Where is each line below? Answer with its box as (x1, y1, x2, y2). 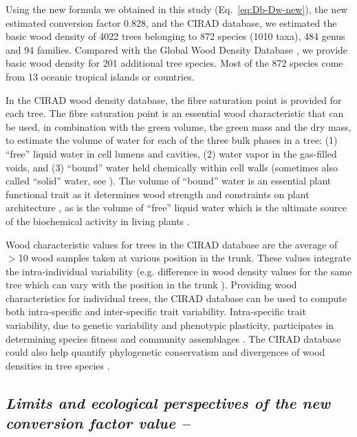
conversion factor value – (6, 412, 191, 434)
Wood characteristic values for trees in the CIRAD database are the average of (6, 237, 338, 251)
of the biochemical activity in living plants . (6, 213, 190, 228)
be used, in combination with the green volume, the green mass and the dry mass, (6, 119, 351, 134)
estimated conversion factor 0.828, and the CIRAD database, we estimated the (6, 15, 337, 30)
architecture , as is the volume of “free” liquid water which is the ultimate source (6, 200, 347, 215)
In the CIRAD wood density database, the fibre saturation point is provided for (6, 92, 342, 107)
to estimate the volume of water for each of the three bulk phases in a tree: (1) (6, 133, 338, 147)
